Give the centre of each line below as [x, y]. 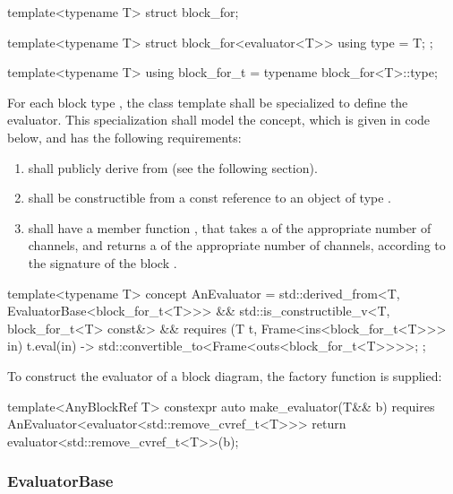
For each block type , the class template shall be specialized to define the [208, 102]
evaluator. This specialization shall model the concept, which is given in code [219, 120]
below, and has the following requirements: [124, 137]
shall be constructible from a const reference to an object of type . [209, 198]
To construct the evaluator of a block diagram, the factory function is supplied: [225, 375]
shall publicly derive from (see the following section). [173, 167]
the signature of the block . [103, 262]
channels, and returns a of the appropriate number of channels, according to [237, 245]
